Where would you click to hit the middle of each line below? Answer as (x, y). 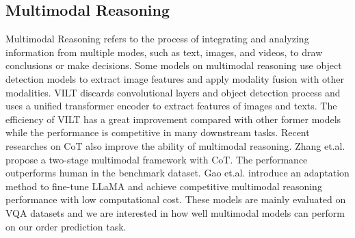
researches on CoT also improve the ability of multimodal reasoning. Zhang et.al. (175, 145)
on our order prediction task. (66, 226)
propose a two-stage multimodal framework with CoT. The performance (157, 159)
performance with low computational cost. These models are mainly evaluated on (176, 199)
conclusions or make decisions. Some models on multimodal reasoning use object (174, 65)
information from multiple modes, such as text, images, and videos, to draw (164, 52)
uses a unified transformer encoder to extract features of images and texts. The (171, 106)
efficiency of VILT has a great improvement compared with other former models (173, 119)
